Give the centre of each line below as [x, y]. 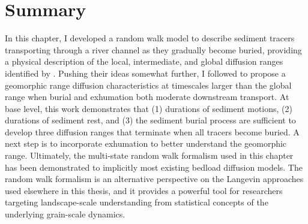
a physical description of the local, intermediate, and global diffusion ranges [144, 61]
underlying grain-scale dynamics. [65, 214]
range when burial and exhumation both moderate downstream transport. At [147, 97]
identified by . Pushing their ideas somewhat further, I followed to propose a [145, 73]
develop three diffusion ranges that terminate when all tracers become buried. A [152, 131]
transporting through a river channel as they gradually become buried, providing [153, 49]
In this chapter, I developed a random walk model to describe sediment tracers [150, 38]
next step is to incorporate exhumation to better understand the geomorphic [146, 143]
